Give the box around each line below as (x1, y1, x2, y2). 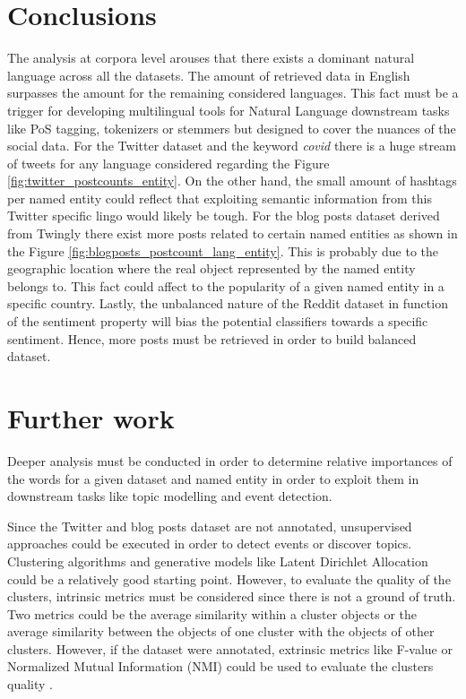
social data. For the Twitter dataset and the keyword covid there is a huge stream (7, 136, 456, 155)
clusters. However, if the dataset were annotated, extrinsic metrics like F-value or (7, 639, 453, 658)
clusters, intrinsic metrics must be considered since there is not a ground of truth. (7, 587, 456, 606)
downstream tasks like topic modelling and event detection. (7, 487, 332, 505)
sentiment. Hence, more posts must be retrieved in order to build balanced (7, 329, 417, 348)
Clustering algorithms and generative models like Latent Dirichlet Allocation (7, 551, 428, 570)
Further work (7, 400, 175, 436)
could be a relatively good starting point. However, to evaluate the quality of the (7, 569, 451, 588)
